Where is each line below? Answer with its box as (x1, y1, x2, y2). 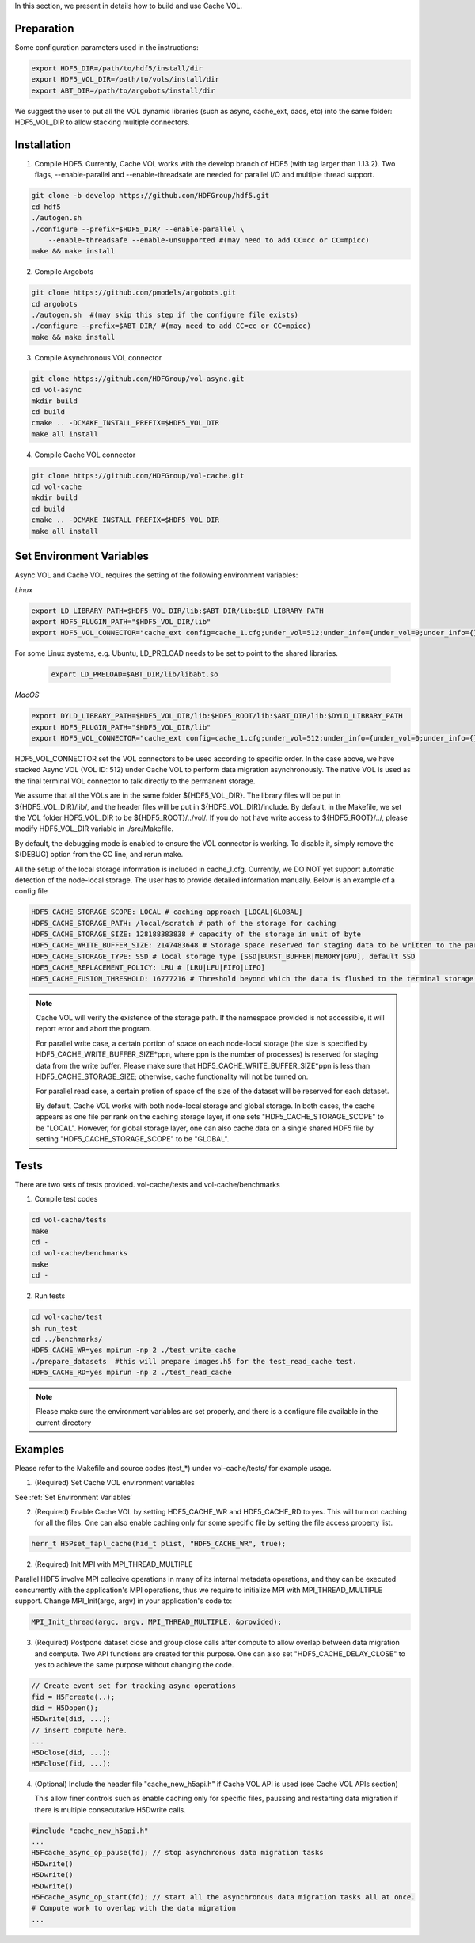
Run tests (34, 1291, 66, 1301)
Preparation (14, 21, 74, 35)
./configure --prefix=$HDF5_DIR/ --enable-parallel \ (31, 224, 245, 234)
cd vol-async (31, 385, 82, 394)
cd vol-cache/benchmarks (31, 1248, 128, 1258)
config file (14, 886, 47, 896)
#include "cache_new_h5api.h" (31, 1826, 149, 1835)
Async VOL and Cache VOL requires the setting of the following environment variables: (14, 570, 298, 580)
